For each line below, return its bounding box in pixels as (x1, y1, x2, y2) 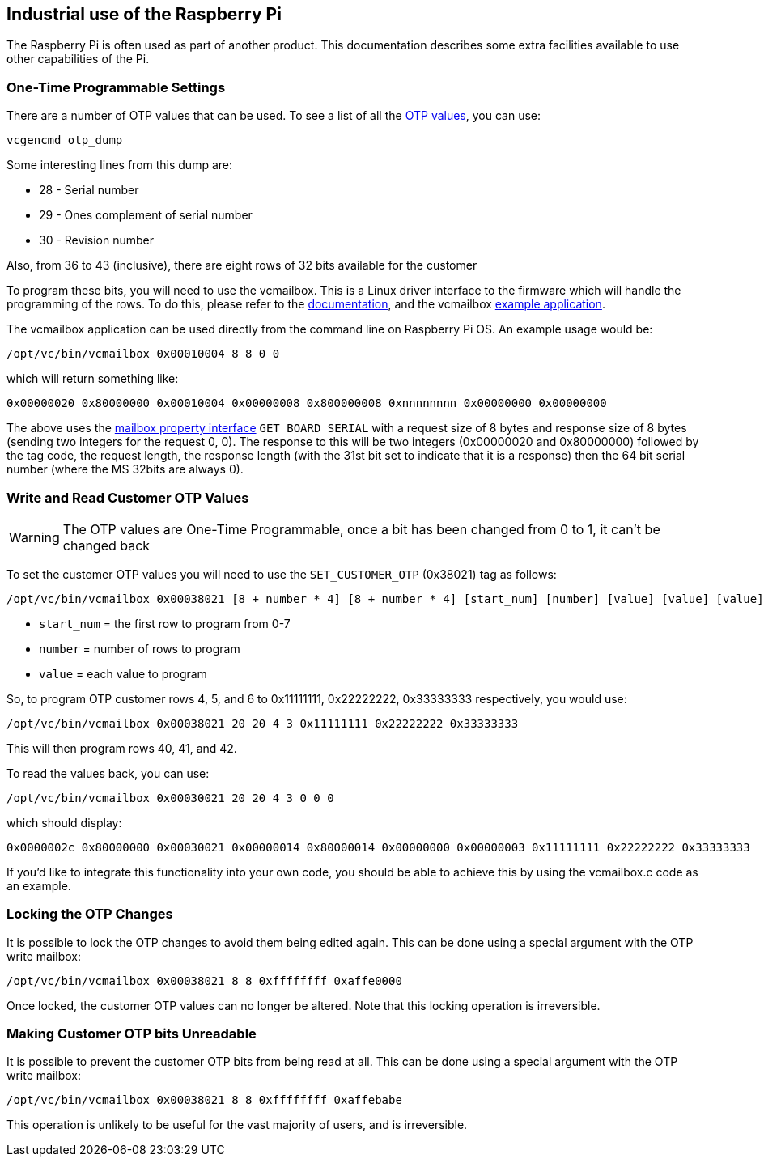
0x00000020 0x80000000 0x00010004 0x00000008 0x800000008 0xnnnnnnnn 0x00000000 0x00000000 (6, 397, 607, 410)
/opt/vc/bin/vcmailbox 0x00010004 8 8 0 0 (6, 347, 280, 361)
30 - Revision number (39, 233, 154, 248)
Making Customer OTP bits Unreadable (6, 1025, 257, 1042)
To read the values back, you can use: (6, 766, 210, 780)
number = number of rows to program (39, 641, 240, 656)
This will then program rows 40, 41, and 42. (6, 741, 237, 755)
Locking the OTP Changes (6, 906, 173, 923)
